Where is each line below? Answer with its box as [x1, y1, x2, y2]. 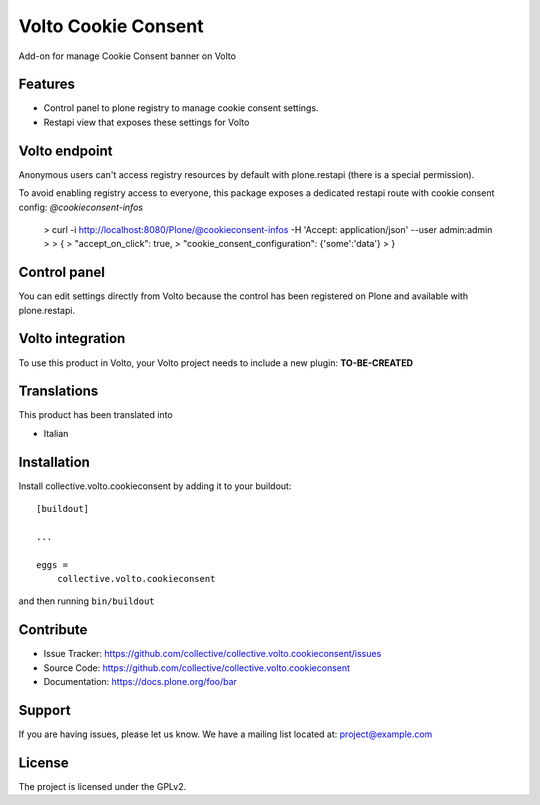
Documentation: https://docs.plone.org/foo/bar [43, 676, 237, 688]
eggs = [36, 559, 69, 570]
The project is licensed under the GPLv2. [18, 780, 187, 792]
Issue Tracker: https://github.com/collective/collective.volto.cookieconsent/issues [43, 648, 382, 660]
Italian [43, 427, 69, 439]
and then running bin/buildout [18, 595, 155, 607]
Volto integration [18, 330, 126, 347]
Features [18, 76, 75, 93]
